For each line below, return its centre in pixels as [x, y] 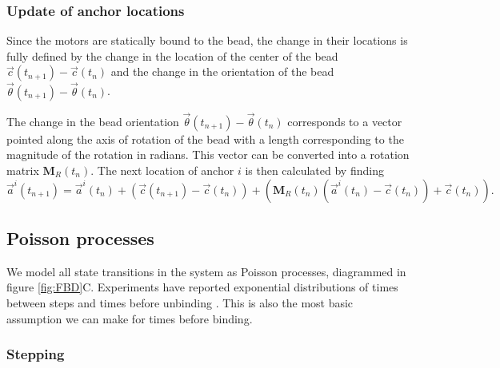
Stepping [36, 354]
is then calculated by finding [314, 170]
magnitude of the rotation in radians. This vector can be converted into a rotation [208, 154]
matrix [23, 170]
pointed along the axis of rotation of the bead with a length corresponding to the [205, 138]
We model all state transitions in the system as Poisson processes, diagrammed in [206, 271]
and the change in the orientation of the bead [222, 71]
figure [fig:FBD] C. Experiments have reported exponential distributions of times [202, 287]
